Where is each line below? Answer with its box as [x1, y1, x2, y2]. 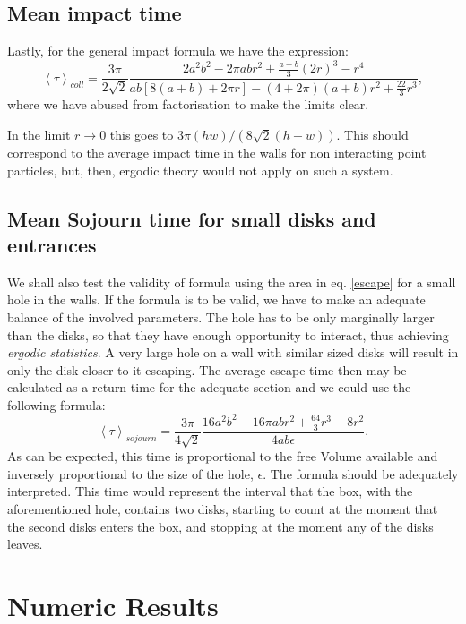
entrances [7, 230, 97, 258]
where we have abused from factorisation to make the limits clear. [7, 95, 369, 114]
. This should [336, 124, 409, 143]
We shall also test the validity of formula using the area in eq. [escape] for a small [7, 272, 456, 291]
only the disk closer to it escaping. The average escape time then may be [7, 360, 407, 379]
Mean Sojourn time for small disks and [7, 204, 376, 232]
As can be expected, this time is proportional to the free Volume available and [7, 447, 438, 466]
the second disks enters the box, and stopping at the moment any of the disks [7, 517, 434, 535]
